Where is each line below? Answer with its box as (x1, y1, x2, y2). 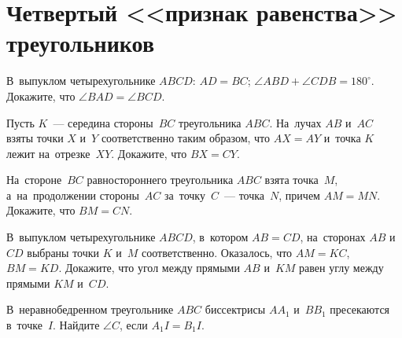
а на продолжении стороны (6, 186, 139, 203)
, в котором (192, 229, 249, 245)
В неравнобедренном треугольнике (6, 301, 174, 318)
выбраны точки (27, 244, 100, 260)
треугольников (6, 27, 155, 59)
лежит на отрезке (6, 145, 90, 161)
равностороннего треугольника (87, 171, 234, 188)
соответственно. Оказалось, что (142, 244, 293, 260)
